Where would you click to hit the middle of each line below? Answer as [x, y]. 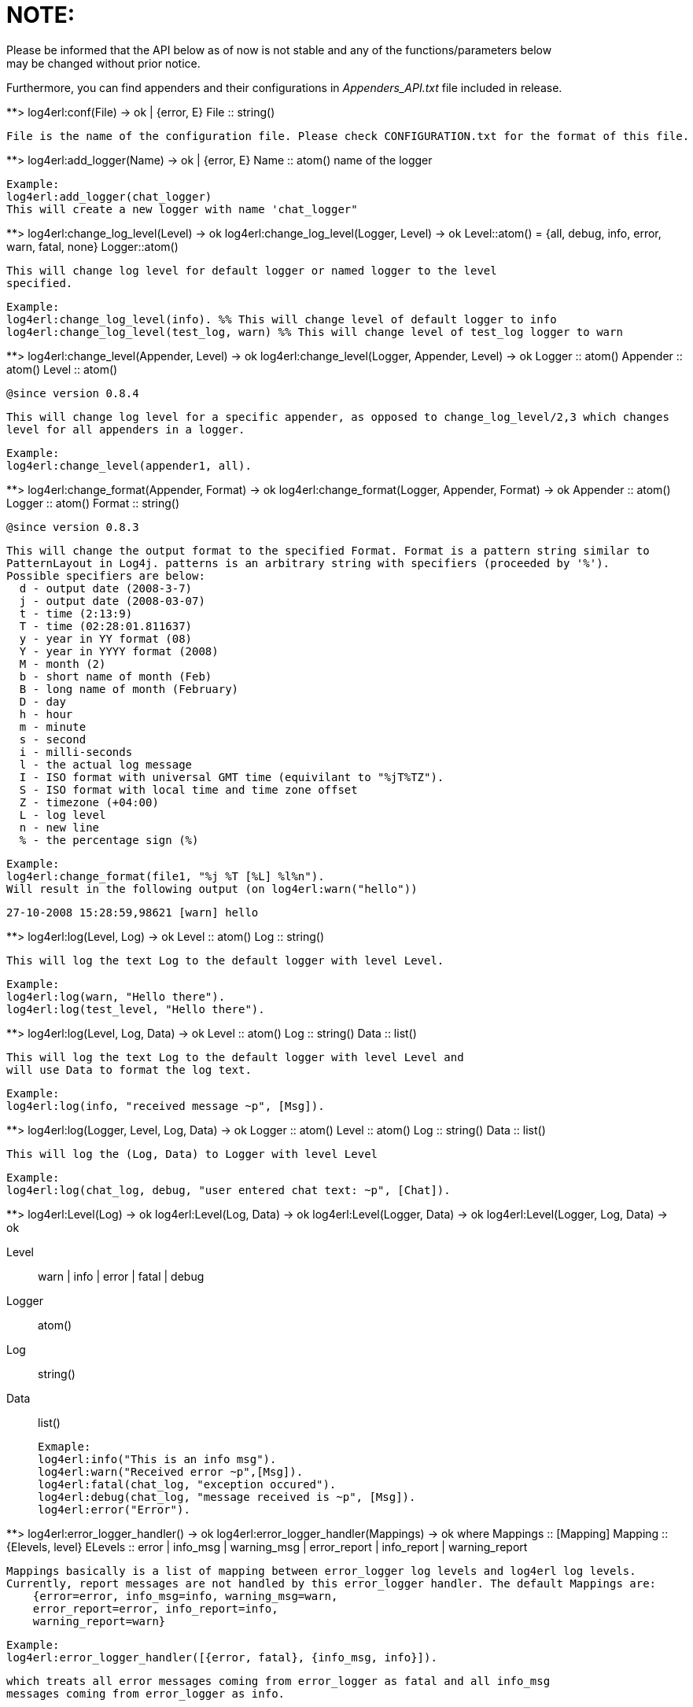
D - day [42, 701]
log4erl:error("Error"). [114, 1509]
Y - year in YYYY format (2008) [119, 651]
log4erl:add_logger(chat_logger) [109, 196]
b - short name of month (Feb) [116, 676]
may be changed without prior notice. [103, 63]
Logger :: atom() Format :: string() [93, 503]
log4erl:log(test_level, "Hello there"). [136, 1009]
